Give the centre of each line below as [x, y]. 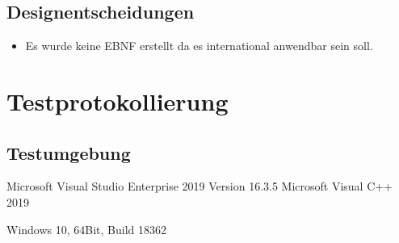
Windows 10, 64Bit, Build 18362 [87, 229]
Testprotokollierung [118, 101]
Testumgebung [69, 152]
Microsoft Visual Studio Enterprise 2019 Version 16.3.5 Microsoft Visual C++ [200, 186]
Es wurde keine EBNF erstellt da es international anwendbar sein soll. [199, 46]
